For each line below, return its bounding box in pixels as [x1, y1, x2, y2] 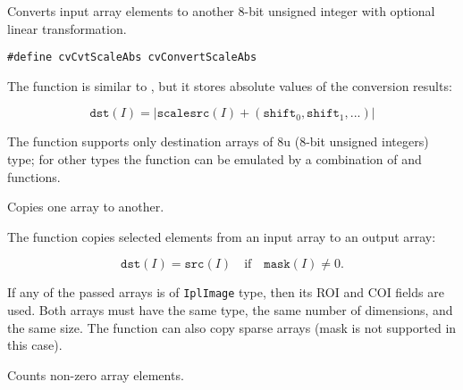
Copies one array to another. [7, 197, 164, 216]
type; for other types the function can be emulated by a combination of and [7, 150, 422, 169]
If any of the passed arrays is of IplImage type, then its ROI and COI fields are [7, 283, 444, 302]
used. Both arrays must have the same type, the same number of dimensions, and [7, 301, 453, 319]
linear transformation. [7, 19, 127, 37]
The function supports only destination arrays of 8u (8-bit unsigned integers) [7, 132, 429, 151]
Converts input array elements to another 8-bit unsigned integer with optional [7, 2, 435, 20]
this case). [7, 336, 63, 354]
